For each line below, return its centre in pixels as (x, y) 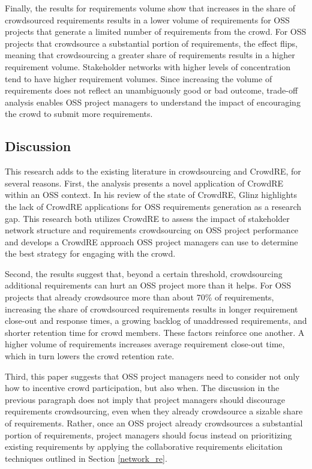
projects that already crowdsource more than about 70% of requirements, (139, 297)
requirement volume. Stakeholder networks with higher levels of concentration (148, 66)
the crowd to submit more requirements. (79, 114)
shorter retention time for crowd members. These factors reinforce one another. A (155, 332)
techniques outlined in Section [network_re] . (86, 458)
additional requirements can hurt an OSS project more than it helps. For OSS (148, 285)
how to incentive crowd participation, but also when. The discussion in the (142, 388)
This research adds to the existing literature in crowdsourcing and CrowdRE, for (153, 171)
